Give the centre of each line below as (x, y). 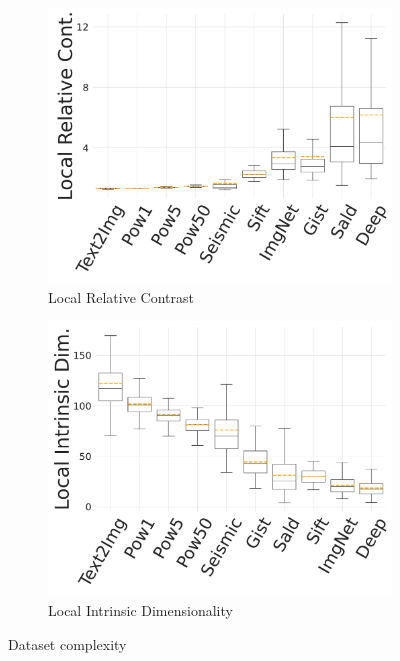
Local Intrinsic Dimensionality (140, 610)
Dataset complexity (67, 643)
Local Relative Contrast (121, 296)
